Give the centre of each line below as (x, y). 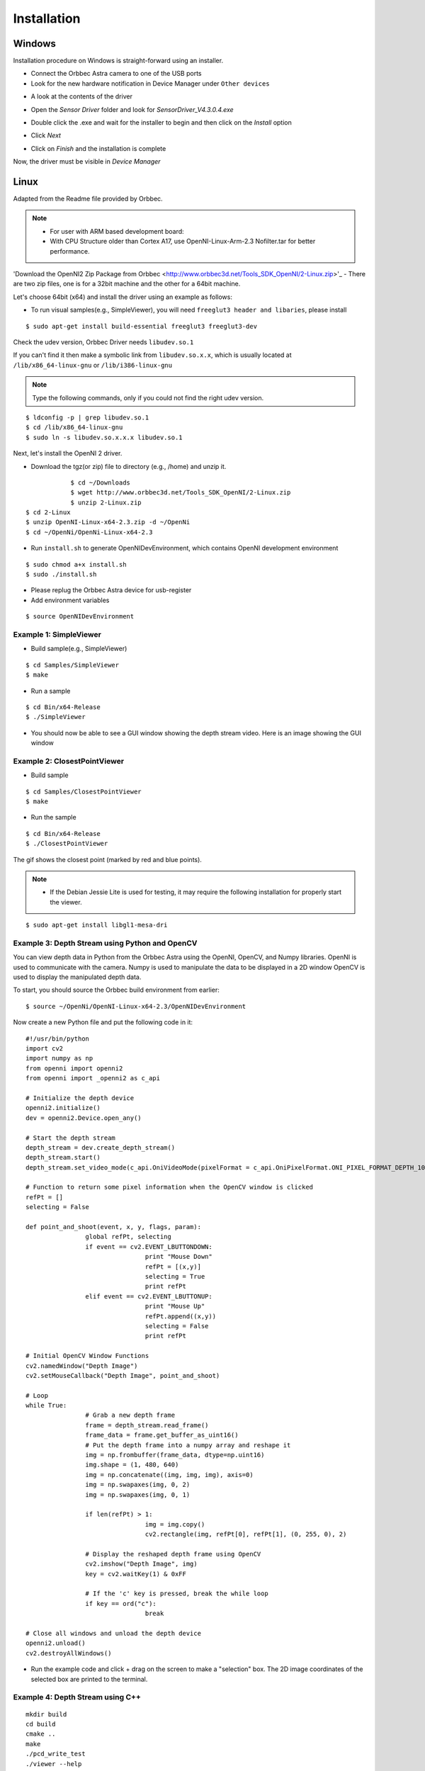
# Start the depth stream (71, 1138)
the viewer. (66, 902)
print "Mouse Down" (178, 1257)
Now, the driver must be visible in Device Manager (87, 162)
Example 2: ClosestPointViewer (68, 761)
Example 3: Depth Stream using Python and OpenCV (105, 943)
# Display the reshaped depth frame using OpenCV (173, 1554)
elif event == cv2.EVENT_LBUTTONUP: (149, 1296)
